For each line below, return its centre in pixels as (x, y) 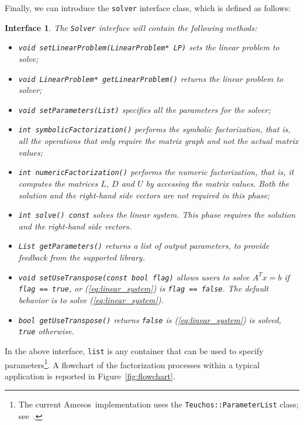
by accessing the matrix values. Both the (217, 183)
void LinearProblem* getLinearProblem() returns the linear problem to (151, 78)
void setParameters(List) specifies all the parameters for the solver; (144, 109)
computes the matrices (58, 183)
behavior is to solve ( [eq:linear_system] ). (91, 299)
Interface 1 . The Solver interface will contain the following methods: (131, 27)
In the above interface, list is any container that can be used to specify (134, 350)
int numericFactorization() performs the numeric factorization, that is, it (156, 172)
